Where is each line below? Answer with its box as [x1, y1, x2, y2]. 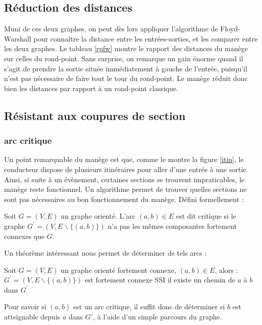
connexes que [4, 230, 45, 241]
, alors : [215, 264, 238, 275]
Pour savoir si [4, 301, 46, 312]
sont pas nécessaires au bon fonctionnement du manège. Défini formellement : [4, 193, 244, 204]
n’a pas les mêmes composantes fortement [108, 220, 237, 231]
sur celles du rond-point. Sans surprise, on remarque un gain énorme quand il [4, 53, 243, 63]
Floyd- [220, 23, 240, 34]
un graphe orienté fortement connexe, [61, 264, 177, 275]
